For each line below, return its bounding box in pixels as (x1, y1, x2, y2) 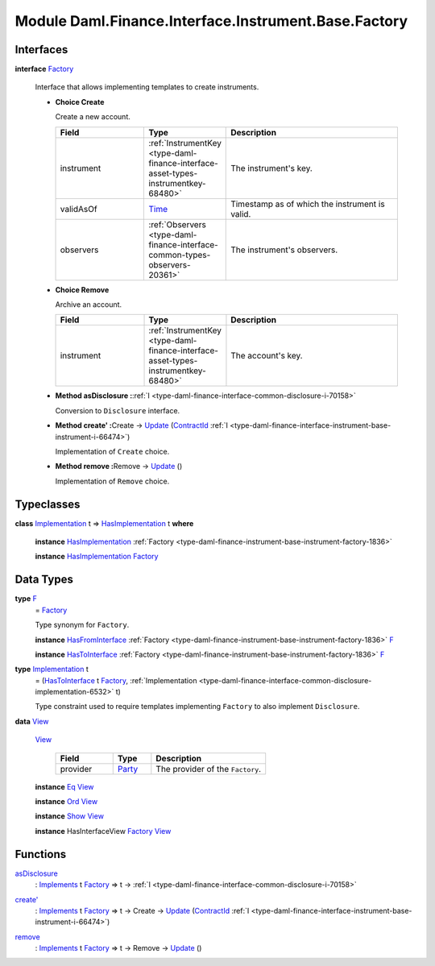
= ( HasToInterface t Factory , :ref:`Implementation (35, 675, 197, 685)
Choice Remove (55, 284, 110, 294)
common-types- (148, 249, 211, 260)
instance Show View (35, 811, 105, 821)
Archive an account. (55, 300, 122, 309)
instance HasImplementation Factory (35, 552, 159, 562)
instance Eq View (35, 782, 94, 791)
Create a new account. (55, 112, 130, 122)
